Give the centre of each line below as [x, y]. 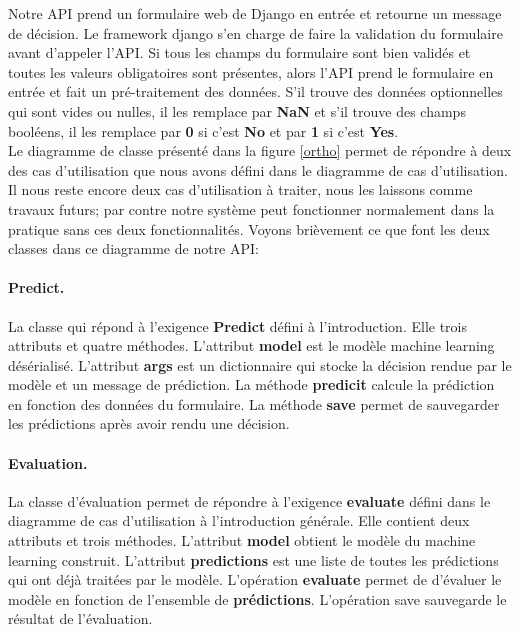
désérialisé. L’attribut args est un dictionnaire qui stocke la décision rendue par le [260, 364]
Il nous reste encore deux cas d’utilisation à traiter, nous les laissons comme [240, 189]
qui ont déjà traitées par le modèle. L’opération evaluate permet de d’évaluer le [255, 579]
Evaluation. [48, 462]
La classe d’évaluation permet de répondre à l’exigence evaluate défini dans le [249, 500]
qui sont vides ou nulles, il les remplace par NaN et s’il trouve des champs [237, 110]
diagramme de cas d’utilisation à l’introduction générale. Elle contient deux [239, 520]
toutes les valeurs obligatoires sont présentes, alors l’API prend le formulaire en [251, 71]
